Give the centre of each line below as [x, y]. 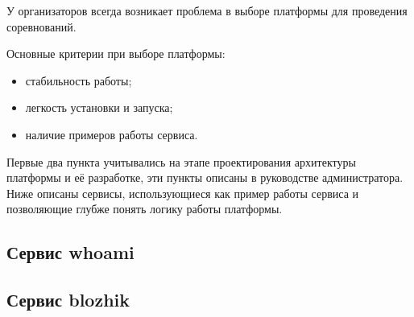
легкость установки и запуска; [99, 107]
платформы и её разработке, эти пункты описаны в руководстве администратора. [205, 177]
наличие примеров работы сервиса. [112, 134]
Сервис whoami [70, 252]
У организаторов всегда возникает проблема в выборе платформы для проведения [207, 10]
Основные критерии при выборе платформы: [116, 54]
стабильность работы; [79, 80]
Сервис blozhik [68, 300]
